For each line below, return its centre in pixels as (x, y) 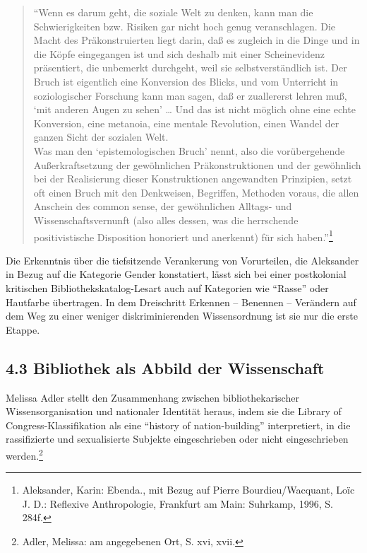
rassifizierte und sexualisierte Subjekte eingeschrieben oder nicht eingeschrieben (177, 439)
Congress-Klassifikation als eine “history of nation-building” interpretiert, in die (178, 425)
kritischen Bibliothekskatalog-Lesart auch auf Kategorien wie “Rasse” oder (167, 287)
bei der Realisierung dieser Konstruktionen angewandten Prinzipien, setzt (193, 179)
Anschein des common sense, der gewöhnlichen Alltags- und (163, 206)
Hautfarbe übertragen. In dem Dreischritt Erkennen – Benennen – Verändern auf (181, 302)
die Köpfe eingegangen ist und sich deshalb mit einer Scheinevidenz (179, 53)
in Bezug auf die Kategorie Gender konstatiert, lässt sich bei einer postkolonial (176, 274)
